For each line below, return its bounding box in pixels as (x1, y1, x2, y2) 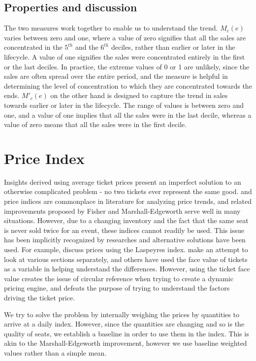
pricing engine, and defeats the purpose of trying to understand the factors (4, 283, 230, 293)
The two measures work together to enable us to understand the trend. (4, 23, 218, 33)
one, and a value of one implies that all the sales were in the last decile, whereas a (4, 109, 252, 120)
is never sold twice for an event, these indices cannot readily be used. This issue (4, 225, 244, 235)
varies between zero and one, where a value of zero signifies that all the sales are (4, 32, 246, 42)
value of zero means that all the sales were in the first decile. (4, 119, 187, 130)
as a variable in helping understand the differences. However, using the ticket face (4, 263, 250, 274)
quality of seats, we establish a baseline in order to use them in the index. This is (4, 328, 249, 338)
